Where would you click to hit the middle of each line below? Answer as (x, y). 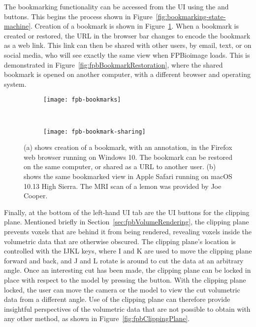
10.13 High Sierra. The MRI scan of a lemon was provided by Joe (123, 186)
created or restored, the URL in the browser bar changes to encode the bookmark (127, 35)
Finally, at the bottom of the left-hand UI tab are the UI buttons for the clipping (127, 212)
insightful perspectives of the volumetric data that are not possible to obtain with (127, 309)
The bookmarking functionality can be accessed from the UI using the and (116, 6)
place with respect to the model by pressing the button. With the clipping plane (125, 279)
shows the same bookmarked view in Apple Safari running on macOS (128, 176)
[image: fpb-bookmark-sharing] (95, 131)
